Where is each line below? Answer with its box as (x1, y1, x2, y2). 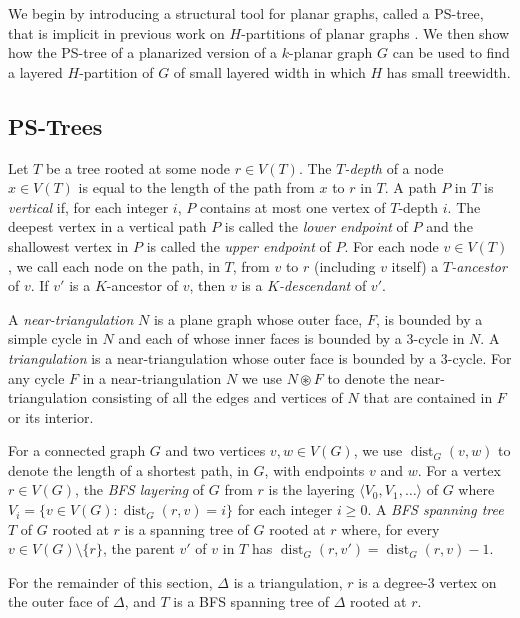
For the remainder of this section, (8, 571, 213, 592)
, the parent (102, 538, 175, 559)
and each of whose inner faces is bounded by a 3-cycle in (118, 328, 465, 349)
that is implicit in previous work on (8, 22, 225, 43)
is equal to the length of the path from (78, 177, 315, 198)
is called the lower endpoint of (224, 216, 408, 237)
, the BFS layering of (75, 479, 205, 500)
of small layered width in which (173, 61, 366, 82)
